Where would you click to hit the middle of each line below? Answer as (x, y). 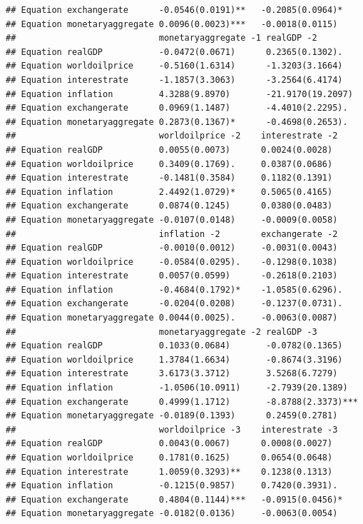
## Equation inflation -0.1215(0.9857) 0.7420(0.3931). (172, 486)
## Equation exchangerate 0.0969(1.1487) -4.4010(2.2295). (177, 108)
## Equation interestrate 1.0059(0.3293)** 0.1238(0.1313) (169, 472)
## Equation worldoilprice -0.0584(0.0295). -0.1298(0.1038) (172, 262)
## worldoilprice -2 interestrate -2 (172, 136)
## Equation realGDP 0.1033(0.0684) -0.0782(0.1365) (174, 346)
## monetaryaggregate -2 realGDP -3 (162, 332)
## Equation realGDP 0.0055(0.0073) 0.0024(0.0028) (169, 150)
